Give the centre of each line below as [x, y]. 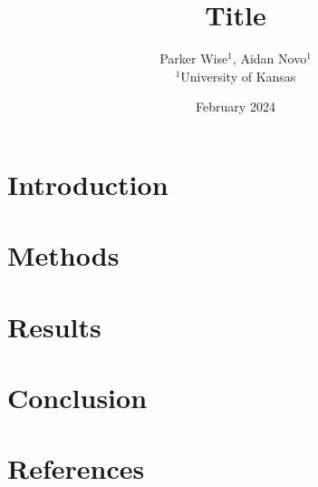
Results [54, 326]
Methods [63, 255]
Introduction [88, 184]
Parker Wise [194, 58]
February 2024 [236, 107]
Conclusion [77, 398]
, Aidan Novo [270, 58]
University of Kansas [238, 76]
